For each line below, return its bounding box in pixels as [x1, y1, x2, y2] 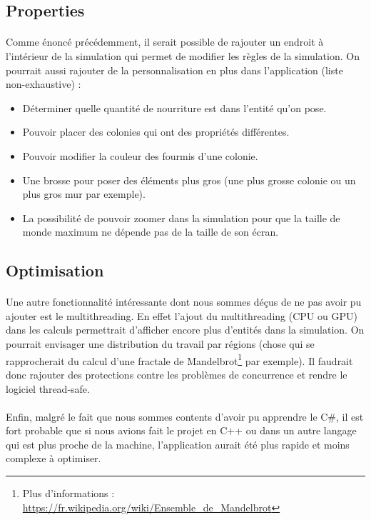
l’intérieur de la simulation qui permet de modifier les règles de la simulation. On [6, 48, 360, 63]
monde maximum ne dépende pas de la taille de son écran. [22, 224, 279, 239]
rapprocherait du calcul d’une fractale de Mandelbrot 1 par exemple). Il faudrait [6, 351, 353, 368]
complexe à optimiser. [6, 451, 101, 466]
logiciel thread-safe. [6, 381, 90, 396]
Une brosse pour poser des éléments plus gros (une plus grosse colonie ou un [22, 172, 356, 187]
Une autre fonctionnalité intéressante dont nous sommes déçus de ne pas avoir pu [6, 294, 362, 309]
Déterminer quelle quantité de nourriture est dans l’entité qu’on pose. [22, 100, 327, 115]
